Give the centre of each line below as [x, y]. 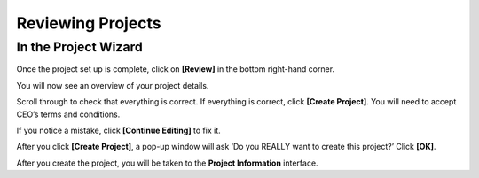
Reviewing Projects [89, 23]
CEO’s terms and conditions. [68, 114]
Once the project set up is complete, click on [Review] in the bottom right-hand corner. [176, 69]
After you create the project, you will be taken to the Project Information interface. [167, 163]
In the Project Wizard [80, 47]
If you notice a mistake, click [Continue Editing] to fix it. [118, 130]
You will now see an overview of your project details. [113, 85]
